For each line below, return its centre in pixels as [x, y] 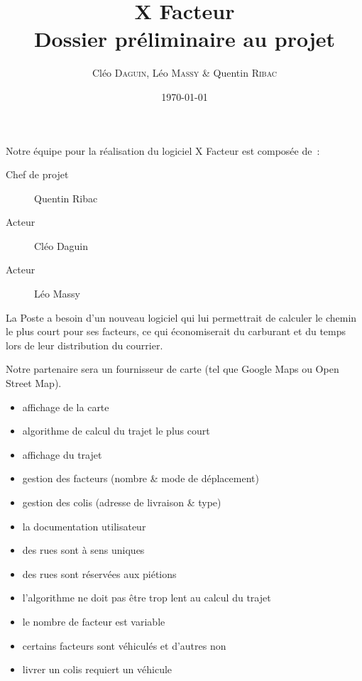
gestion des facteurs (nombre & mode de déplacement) [141, 478]
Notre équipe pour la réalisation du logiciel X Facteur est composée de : [163, 150]
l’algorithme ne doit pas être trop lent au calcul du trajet [147, 598]
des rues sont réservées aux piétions [99, 573]
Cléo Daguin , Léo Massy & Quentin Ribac [185, 73]
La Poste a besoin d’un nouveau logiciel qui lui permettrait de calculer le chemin [181, 317]
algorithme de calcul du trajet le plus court [116, 431]
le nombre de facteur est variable [94, 621]
